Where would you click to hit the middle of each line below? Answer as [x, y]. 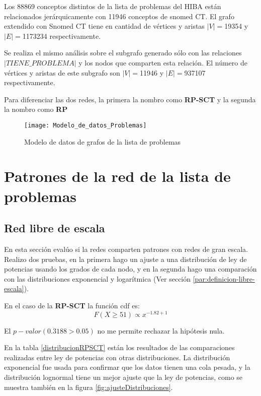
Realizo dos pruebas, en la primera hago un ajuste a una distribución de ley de [125, 259]
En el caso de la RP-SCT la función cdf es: [72, 305]
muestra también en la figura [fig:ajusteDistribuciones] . [89, 387]
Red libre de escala [55, 228]
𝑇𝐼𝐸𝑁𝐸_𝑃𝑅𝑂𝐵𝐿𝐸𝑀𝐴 [40, 63]
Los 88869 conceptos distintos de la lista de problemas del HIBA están [113, 6]
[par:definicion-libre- [224, 278]
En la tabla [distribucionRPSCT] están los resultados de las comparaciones [119, 347]
